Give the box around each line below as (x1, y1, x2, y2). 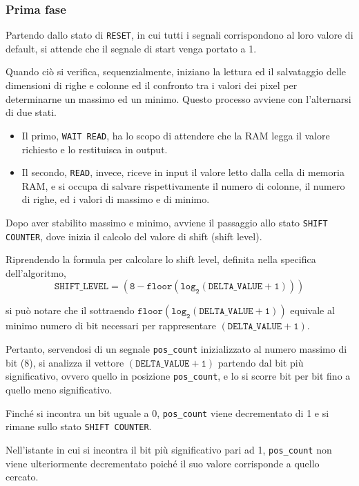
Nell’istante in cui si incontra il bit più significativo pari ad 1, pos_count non (6, 442, 332, 456)
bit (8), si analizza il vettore (6, 355, 124, 369)
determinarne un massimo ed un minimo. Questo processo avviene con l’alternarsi (6, 91, 351, 106)
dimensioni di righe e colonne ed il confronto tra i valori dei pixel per (6, 78, 298, 93)
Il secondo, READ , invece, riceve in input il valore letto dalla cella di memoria (21, 165, 345, 179)
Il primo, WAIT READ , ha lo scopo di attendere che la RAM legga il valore (21, 128, 330, 142)
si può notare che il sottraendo (6, 303, 135, 318)
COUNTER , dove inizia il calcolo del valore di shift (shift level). (6, 229, 262, 243)
